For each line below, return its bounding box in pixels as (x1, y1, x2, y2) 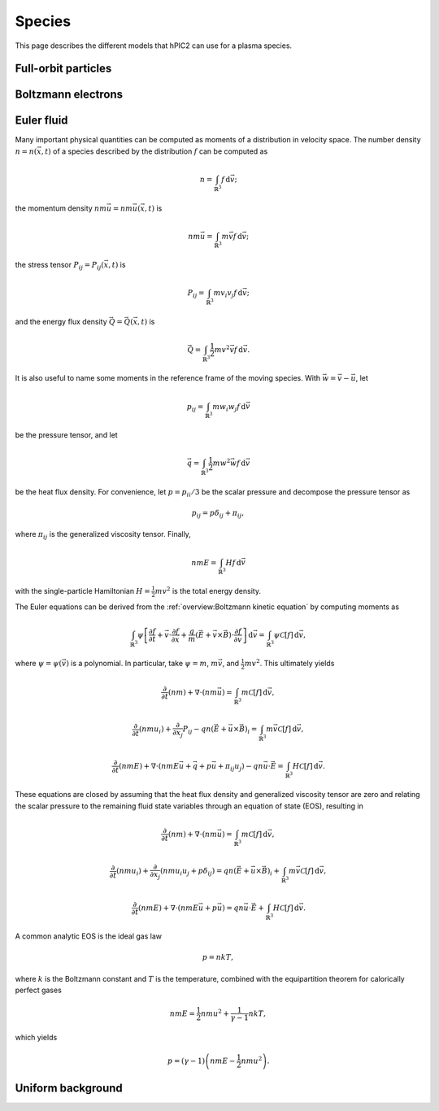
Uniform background (15, 1081, 124, 1095)
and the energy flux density (15, 316, 107, 326)
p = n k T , (202, 952, 233, 962)
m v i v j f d (213, 289, 243, 299)
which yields (15, 1033, 58, 1043)
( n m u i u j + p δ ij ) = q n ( (159, 866, 237, 878)
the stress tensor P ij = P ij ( (15, 260, 105, 272)
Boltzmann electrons (15, 88, 124, 102)
